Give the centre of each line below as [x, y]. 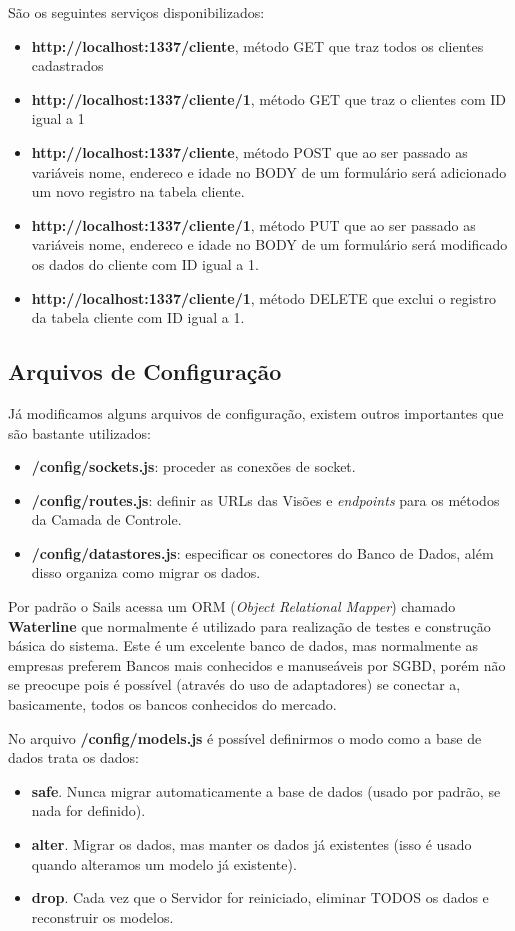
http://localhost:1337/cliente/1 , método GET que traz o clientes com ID [269, 98]
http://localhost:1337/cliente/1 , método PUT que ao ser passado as [253, 224]
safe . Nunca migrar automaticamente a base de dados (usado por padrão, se [266, 790]
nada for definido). [88, 810]
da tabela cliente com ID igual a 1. [138, 317]
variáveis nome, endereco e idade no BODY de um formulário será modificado [269, 244]
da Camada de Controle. [106, 519]
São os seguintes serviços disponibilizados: [136, 12]
